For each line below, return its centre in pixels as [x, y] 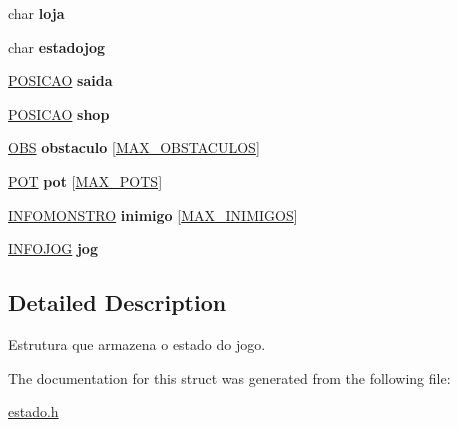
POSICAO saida [60, 80]
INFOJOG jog [53, 248]
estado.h [33, 411]
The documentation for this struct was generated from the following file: [229, 377]
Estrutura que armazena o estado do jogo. [137, 343]
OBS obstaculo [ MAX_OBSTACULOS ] [134, 147]
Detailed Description [117, 302]
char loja [36, 13]
